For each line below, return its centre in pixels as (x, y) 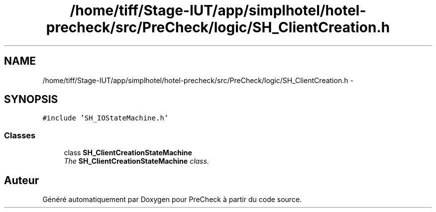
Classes (20, 135)
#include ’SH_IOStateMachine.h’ (106, 118)
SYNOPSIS (31, 100)
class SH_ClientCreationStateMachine (128, 153)
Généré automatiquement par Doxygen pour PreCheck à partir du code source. (172, 200)
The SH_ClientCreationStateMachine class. (136, 161)
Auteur (22, 180)
